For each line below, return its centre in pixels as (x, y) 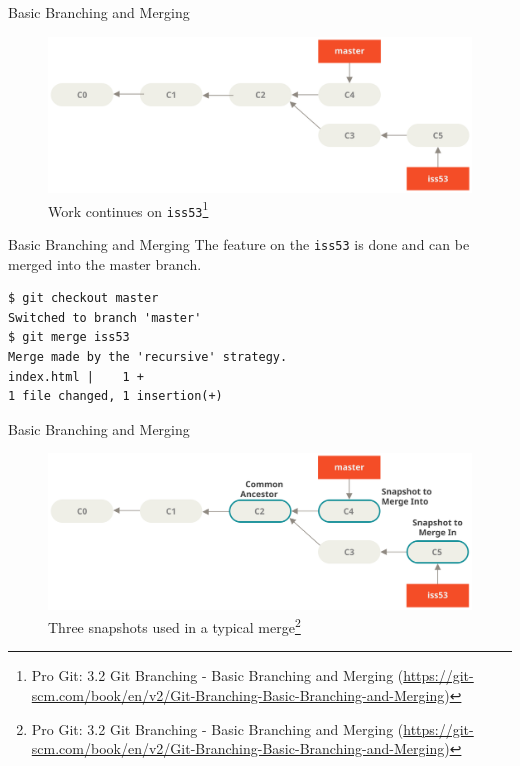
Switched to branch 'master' (105, 317)
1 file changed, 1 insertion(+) (115, 396)
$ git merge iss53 (69, 337)
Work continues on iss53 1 (128, 209)
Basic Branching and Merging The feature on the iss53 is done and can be (239, 244)
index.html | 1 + (76, 376)
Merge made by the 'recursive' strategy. (148, 357)
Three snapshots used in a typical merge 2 (174, 625)
